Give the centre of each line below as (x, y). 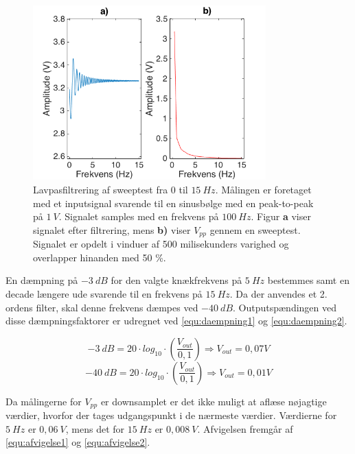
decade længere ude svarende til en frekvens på (104, 294)
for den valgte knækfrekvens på (176, 280)
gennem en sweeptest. (255, 229)
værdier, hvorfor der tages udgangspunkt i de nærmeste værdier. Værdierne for (171, 415)
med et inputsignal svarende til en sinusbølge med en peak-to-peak (173, 203)
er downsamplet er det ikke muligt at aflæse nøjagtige (214, 401)
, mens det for (95, 428)
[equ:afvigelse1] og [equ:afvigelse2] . (78, 442)
